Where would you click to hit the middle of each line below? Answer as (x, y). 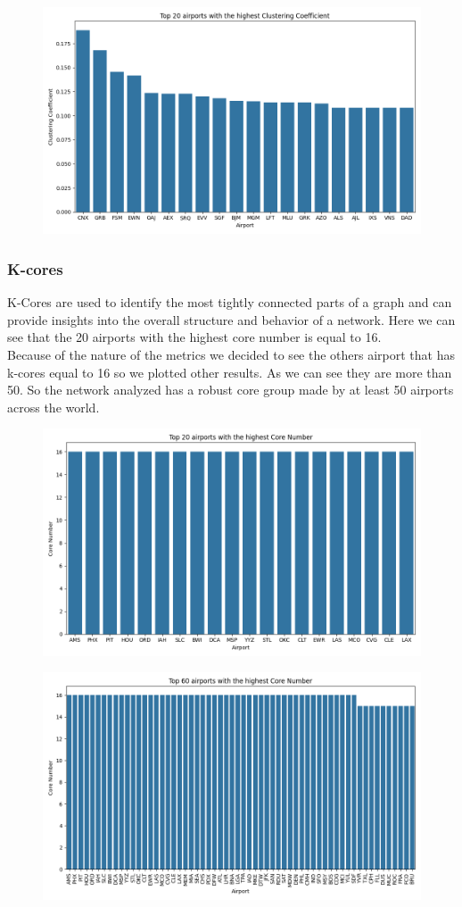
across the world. (54, 407)
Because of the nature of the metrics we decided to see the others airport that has (231, 354)
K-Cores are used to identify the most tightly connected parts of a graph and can (230, 302)
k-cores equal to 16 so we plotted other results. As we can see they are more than (230, 372)
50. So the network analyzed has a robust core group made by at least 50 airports (231, 390)
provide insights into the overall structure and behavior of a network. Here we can (231, 319)
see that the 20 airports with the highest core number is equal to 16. (194, 337)
